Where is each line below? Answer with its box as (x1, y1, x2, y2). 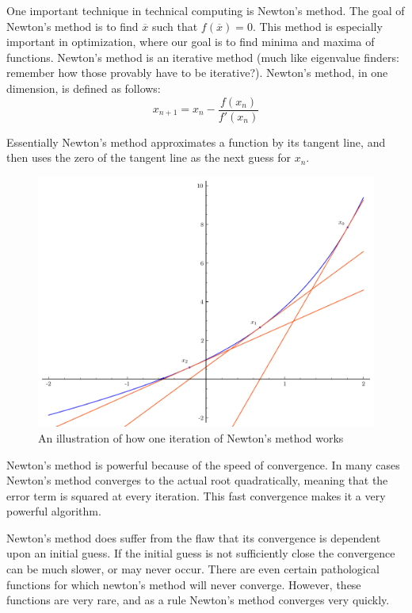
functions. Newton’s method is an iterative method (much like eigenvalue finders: (6, 48, 399, 65)
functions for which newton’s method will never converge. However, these (6, 576, 361, 592)
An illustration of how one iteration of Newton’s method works (38, 429, 344, 446)
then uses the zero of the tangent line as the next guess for (6, 149, 291, 166)
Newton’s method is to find (6, 17, 139, 34)
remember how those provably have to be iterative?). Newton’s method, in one (6, 64, 388, 81)
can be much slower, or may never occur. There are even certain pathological (6, 561, 380, 577)
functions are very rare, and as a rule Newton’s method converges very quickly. (6, 592, 390, 608)
